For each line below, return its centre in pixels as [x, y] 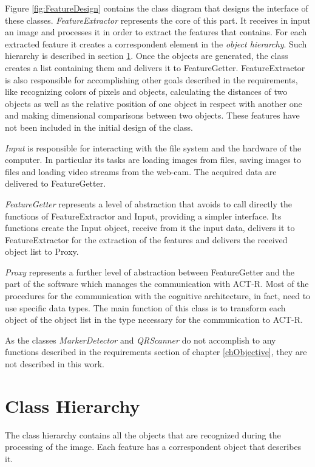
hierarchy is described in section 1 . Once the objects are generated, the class [147, 56]
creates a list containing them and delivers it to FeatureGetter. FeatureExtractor [155, 67]
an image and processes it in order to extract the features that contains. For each [156, 32]
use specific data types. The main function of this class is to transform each [145, 307]
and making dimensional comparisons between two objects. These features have [152, 115]
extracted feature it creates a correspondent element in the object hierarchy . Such [156, 43]
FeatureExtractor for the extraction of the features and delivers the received [146, 239]
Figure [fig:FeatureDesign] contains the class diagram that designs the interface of [157, 8]
